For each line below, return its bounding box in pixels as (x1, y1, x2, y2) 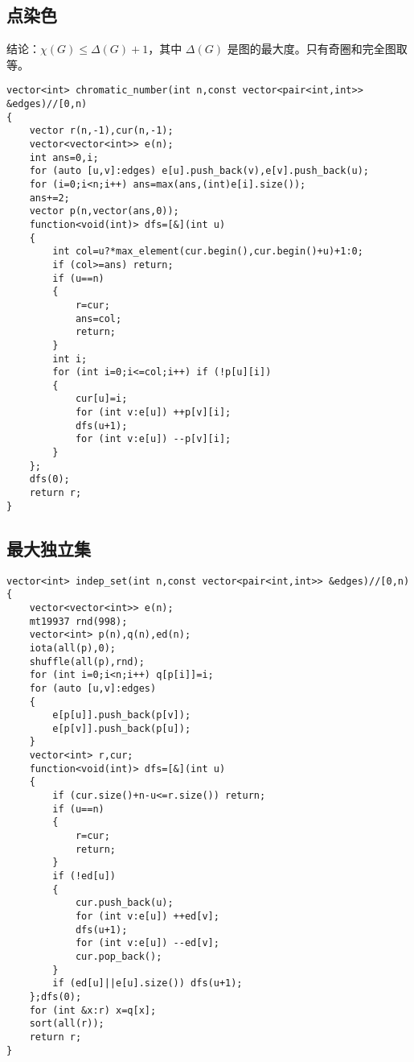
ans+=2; (29, 192, 70, 204)
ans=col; (75, 312, 122, 324)
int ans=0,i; (29, 151, 99, 163)
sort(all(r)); (29, 1018, 105, 1030)
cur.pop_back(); (75, 950, 162, 962)
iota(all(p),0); (29, 642, 117, 654)
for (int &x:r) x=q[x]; (29, 1004, 157, 1016)
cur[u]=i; (75, 393, 128, 405)
